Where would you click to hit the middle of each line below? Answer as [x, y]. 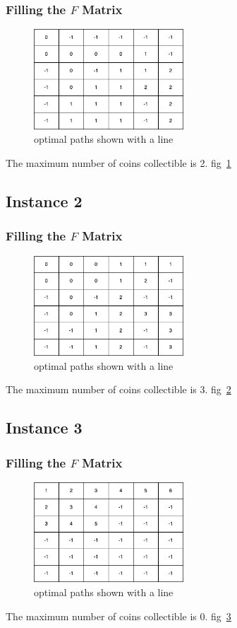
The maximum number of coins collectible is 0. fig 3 [119, 616]
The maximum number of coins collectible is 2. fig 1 [119, 162]
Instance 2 [44, 200]
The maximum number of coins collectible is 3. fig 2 [119, 389]
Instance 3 [44, 428]
